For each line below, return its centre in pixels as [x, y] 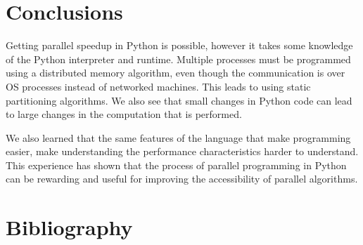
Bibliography [69, 227]
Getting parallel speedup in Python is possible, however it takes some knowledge [179, 45]
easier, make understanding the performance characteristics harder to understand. [182, 151]
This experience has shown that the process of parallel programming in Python [176, 165]
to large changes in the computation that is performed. [124, 114]
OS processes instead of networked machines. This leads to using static [158, 86]
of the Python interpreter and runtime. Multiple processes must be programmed [178, 59]
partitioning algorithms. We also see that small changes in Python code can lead [179, 100]
